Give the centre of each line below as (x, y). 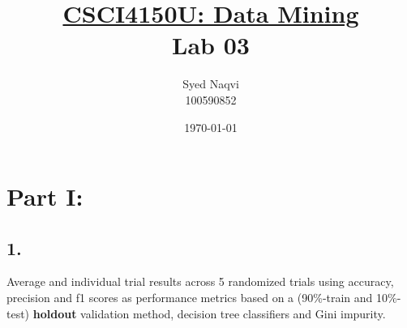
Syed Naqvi (211, 84)
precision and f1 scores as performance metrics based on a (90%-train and (190, 298)
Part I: (45, 196)
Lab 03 (211, 45)
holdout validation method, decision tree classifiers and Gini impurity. (209, 313)
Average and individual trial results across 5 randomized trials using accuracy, (200, 281)
